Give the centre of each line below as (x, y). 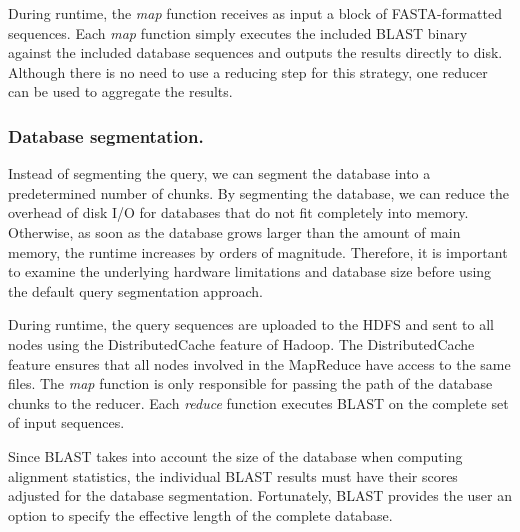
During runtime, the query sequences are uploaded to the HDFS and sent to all (251, 324)
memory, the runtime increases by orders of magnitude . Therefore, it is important (258, 251)
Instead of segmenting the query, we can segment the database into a (219, 173)
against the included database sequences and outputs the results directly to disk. (255, 52)
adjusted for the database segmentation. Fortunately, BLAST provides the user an (260, 495)
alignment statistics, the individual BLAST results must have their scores (233, 475)
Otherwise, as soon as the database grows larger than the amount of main (234, 231)
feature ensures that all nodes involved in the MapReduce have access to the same (259, 363)
